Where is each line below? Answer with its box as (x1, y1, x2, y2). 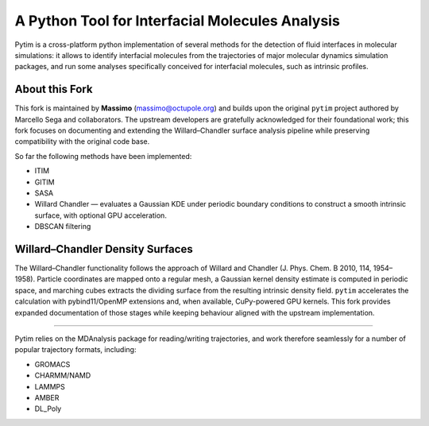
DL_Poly (34, 404, 62, 413)
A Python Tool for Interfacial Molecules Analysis (14, 12, 341, 29)
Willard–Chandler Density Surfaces (14, 242, 194, 256)
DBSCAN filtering (34, 222, 91, 231)
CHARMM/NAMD (34, 370, 91, 381)
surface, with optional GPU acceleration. (34, 211, 167, 220)
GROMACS (34, 359, 71, 369)
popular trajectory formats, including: (14, 345, 137, 354)
